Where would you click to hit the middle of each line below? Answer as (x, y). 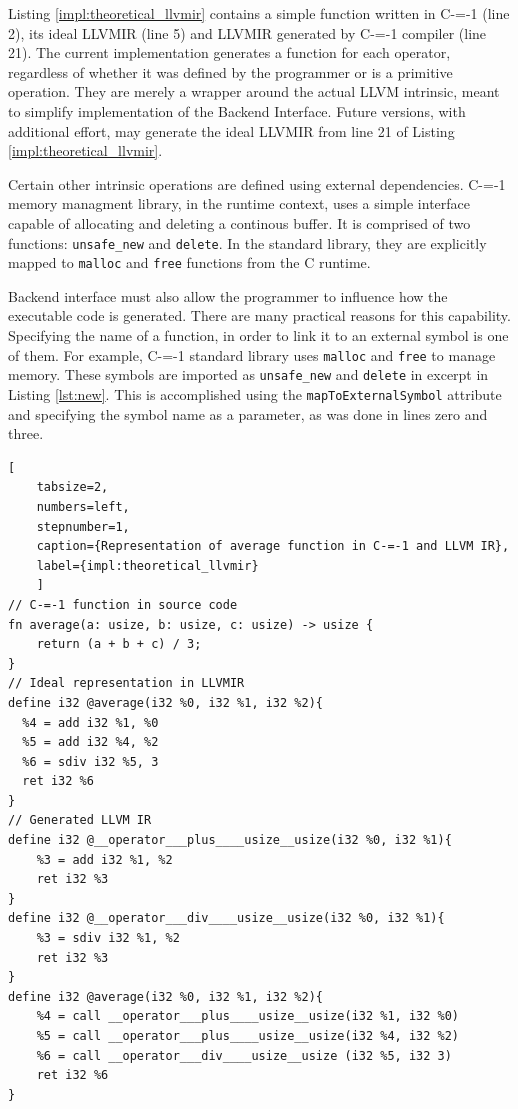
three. (26, 433)
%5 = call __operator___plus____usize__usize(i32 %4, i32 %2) (248, 1036)
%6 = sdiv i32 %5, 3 (90, 761)
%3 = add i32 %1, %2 (104, 859)
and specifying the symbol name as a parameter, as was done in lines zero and (248, 413)
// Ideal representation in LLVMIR (126, 683)
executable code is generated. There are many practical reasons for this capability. (259, 315)
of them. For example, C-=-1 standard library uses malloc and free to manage (252, 354)
